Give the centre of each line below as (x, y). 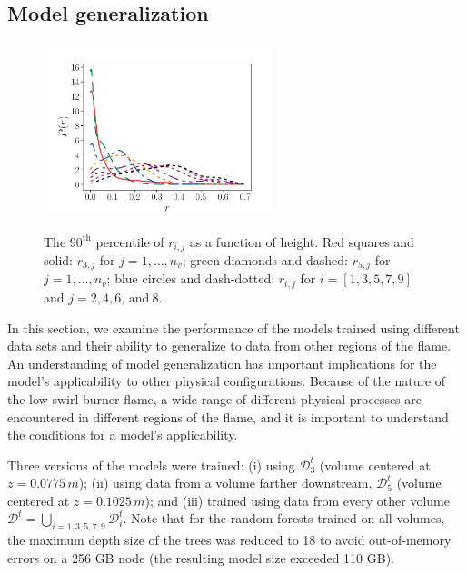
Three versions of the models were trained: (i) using (151, 465)
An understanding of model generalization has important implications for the (222, 363)
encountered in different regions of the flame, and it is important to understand (228, 416)
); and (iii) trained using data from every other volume (297, 500)
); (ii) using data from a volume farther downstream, (225, 483)
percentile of (130, 241)
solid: (58, 260)
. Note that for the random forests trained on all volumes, (284, 518)
